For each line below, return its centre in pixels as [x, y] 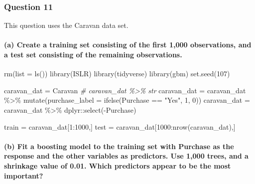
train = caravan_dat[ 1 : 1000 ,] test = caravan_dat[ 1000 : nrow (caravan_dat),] [120, 126]
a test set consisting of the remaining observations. [93, 54]
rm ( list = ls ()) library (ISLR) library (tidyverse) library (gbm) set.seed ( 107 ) [117, 74]
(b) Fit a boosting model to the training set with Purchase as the [119, 146]
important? [24, 175]
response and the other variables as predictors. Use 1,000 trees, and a [126, 156]
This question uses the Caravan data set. [66, 25]
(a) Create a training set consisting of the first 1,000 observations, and [128, 45]
